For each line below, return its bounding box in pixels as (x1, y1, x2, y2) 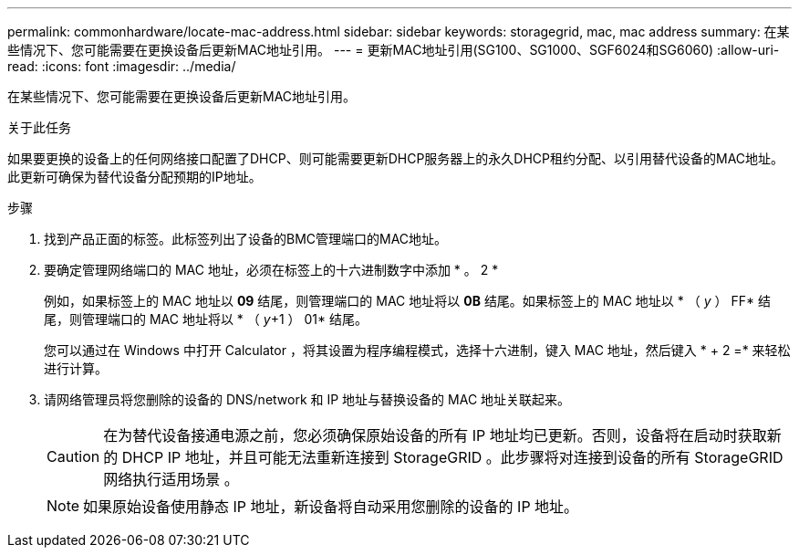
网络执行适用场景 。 (103, 470, 239, 488)
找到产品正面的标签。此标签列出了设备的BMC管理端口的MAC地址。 (44, 231, 448, 246)
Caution (47, 447, 100, 466)
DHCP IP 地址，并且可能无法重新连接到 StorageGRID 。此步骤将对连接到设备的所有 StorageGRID (121, 448, 783, 466)
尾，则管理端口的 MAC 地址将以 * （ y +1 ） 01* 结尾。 (44, 311, 368, 327)
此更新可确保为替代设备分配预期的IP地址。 (7, 169, 262, 184)
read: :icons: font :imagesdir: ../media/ (7, 58, 236, 74)
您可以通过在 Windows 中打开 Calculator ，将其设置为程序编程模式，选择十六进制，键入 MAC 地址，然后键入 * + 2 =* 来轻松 (44, 342, 791, 358)
